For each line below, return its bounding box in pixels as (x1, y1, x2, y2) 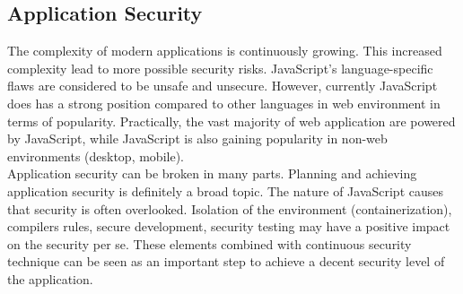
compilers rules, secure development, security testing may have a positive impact (7, 217, 450, 236)
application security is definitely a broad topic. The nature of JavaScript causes (7, 181, 444, 200)
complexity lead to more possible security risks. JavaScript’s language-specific (7, 58, 433, 77)
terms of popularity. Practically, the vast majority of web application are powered (7, 111, 456, 130)
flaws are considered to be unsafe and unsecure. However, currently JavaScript (7, 76, 438, 95)
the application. (7, 269, 93, 288)
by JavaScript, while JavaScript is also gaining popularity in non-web (7, 129, 388, 148)
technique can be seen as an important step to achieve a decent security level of (7, 252, 445, 271)
